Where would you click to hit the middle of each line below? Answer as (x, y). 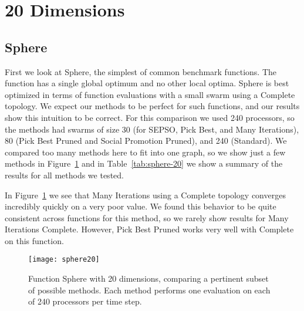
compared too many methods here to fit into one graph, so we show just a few (145, 152)
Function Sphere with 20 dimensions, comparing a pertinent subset (148, 278)
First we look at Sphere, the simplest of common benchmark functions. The (141, 71)
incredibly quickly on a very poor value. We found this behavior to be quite (141, 206)
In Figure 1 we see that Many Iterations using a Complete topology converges (145, 195)
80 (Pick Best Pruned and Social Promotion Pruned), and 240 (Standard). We (146, 141)
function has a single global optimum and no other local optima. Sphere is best (147, 83)
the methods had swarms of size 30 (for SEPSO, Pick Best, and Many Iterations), (152, 129)
